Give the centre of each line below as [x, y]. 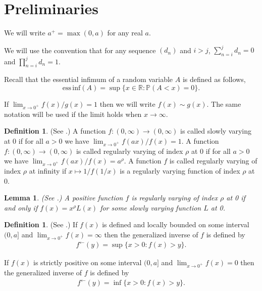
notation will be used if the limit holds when [73, 114]
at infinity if [48, 170]
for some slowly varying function [151, 207]
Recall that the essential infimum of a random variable [89, 79]
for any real [125, 33]
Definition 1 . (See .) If [41, 224]
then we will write [127, 103]
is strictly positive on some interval [88, 262]
